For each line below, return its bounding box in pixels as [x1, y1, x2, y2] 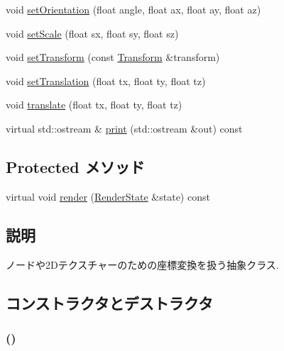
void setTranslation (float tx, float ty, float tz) [6, 73, 206, 88]
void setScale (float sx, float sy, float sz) [6, 26, 179, 40]
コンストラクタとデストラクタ [6, 291, 213, 313]
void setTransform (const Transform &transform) [6, 50, 220, 65]
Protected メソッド [6, 155, 145, 177]
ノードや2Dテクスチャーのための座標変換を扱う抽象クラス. [6, 257, 279, 272]
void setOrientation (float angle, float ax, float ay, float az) [6, 2, 261, 16]
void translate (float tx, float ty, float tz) [6, 97, 182, 112]
